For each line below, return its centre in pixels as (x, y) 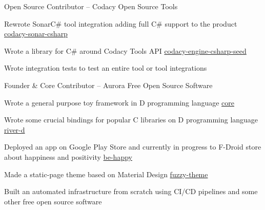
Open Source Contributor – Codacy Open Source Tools (91, 6)
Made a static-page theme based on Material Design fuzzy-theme (106, 174)
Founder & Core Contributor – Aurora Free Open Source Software (108, 85)
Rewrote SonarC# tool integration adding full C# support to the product (121, 23)
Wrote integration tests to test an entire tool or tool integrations (106, 68)
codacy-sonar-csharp (36, 34)
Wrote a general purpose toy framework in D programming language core (119, 102)
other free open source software (53, 201)
